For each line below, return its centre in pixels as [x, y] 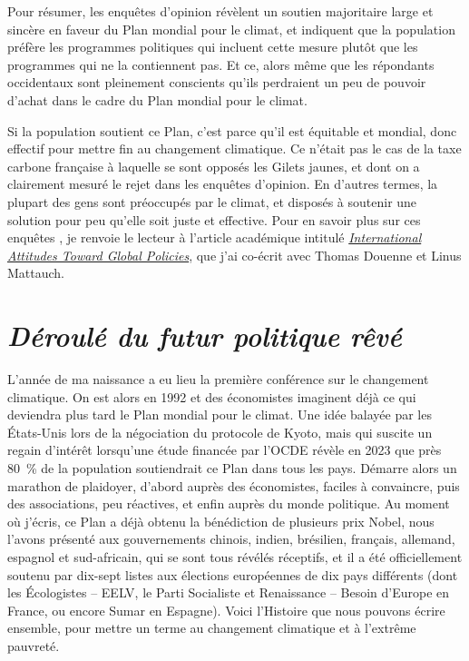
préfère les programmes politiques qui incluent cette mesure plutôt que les [213, 47]
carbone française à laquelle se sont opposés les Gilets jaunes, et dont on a [214, 166]
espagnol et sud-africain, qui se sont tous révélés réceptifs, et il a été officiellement [235, 556]
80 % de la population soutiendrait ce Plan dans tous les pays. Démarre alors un [232, 468]
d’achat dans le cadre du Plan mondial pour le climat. [157, 99]
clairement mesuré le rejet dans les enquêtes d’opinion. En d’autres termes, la [223, 184]
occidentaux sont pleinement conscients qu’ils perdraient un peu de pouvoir [217, 82]
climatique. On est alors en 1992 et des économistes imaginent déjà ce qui [212, 396]
